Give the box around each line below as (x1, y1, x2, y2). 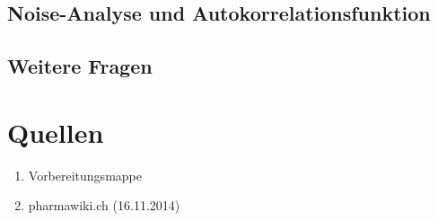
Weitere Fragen (7, 52, 153, 80)
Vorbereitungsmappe (28, 165, 142, 184)
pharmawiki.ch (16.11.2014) (28, 196, 180, 215)
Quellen (7, 113, 104, 150)
